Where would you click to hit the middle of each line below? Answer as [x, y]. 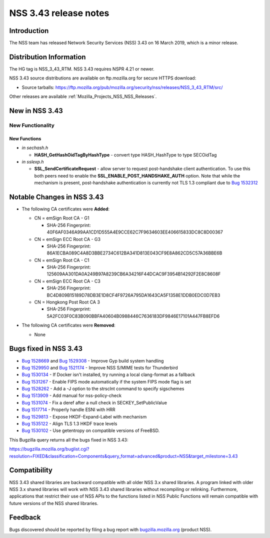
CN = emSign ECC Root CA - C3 [67, 281]
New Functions [25, 138]
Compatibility [31, 470]
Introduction [29, 31]
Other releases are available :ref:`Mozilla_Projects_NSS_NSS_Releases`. [83, 96]
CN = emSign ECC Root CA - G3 [67, 239]
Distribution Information [47, 57]
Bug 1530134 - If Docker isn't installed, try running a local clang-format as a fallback [108, 374]
